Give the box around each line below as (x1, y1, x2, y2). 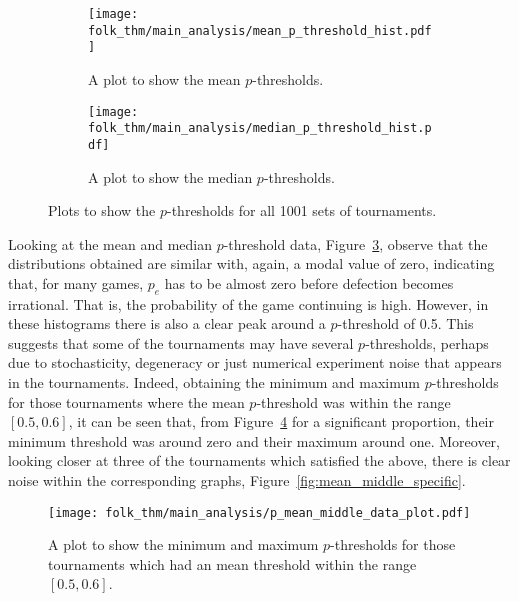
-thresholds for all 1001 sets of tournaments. (167, 200, 437, 221)
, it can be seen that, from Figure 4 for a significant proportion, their (68, 411, 494, 432)
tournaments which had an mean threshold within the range (48, 553, 417, 574)
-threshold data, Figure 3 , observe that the (223, 233, 488, 254)
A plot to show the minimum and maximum (48, 534, 319, 555)
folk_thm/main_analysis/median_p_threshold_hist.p (88, 121, 432, 136)
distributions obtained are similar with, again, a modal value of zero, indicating (8, 253, 495, 274)
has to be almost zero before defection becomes (164, 272, 454, 293)
